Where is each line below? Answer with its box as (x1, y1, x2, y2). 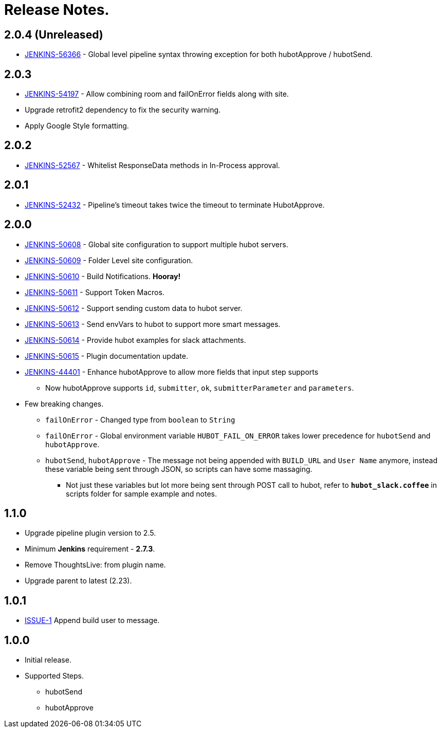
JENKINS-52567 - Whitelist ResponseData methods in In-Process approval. (25, 160, 280, 170)
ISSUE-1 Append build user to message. (25, 616, 160, 625)
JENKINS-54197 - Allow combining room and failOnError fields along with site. (25, 89, 289, 99)
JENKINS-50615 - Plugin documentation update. (25, 351, 188, 360)
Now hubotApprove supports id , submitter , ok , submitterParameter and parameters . (45, 383, 354, 392)
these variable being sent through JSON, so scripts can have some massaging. (45, 464, 313, 473)
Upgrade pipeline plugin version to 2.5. (25, 528, 156, 538)
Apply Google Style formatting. (25, 121, 129, 131)
